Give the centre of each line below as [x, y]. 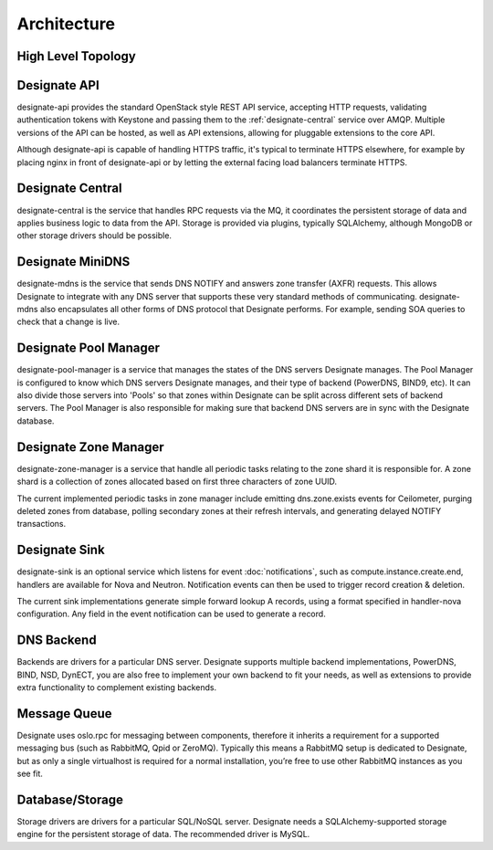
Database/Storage [70, 800]
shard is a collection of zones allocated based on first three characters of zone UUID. [177, 482]
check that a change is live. [68, 322]
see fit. [30, 774]
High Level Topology [76, 56]
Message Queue [65, 714]
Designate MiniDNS [73, 262]
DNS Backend [57, 640]
